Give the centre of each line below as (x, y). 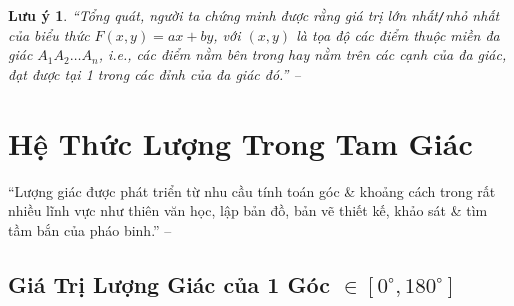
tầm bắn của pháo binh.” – (90, 229)
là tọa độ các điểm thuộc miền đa (398, 34)
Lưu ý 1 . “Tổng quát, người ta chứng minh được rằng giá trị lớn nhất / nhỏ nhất (254, 15)
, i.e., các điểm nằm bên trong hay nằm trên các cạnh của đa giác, (302, 54)
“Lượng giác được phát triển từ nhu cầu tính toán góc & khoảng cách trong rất (252, 190)
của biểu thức (49, 34)
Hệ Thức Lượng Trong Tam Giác (240, 142)
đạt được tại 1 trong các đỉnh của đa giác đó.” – (154, 73)
